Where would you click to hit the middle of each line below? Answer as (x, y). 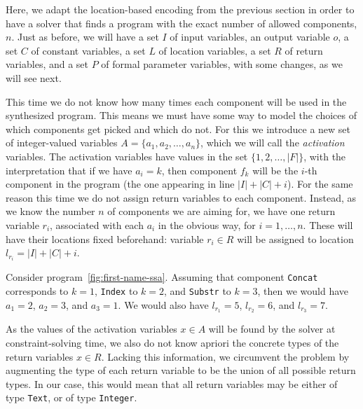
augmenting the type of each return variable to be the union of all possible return (181, 370)
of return (304, 50)
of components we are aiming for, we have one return (221, 211)
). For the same (320, 184)
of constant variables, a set (88, 50)
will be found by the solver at (272, 329)
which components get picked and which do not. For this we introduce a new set (178, 129)
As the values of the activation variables (91, 329)
